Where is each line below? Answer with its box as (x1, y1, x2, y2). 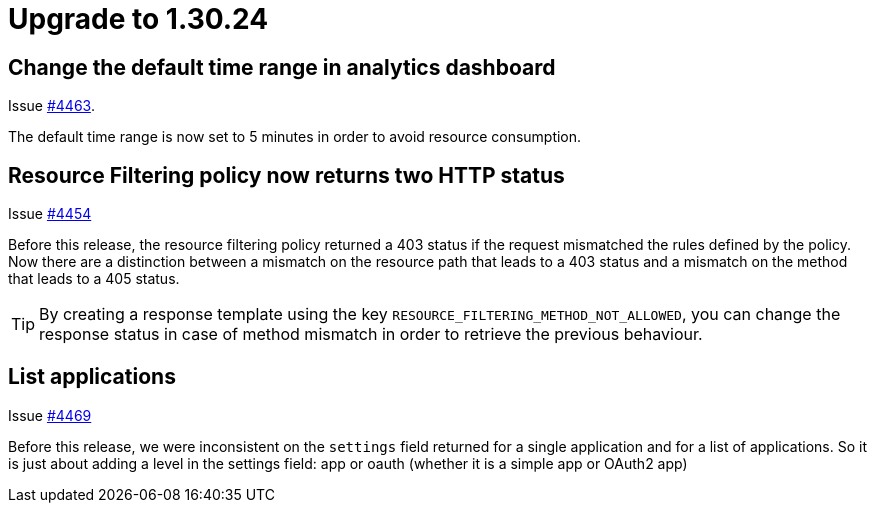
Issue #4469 (8, 406, 92, 424)
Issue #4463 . (8, 97, 95, 115)
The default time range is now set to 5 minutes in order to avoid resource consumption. (8, 128, 582, 146)
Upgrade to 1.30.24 (8, 2, 269, 36)
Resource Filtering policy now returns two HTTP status (8, 162, 565, 188)
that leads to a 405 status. (8, 270, 180, 288)
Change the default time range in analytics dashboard (8, 54, 556, 80)
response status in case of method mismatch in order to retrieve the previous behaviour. (39, 324, 703, 345)
